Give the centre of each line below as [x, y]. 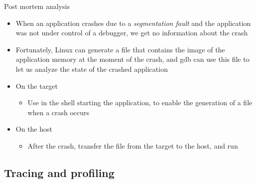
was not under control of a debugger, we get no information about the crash [132, 33]
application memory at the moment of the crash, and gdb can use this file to [132, 59]
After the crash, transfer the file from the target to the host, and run [133, 145]
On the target [37, 86]
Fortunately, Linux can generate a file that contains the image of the [120, 49]
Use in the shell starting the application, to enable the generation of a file [140, 102]
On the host [34, 129]
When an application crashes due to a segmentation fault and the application [133, 23]
